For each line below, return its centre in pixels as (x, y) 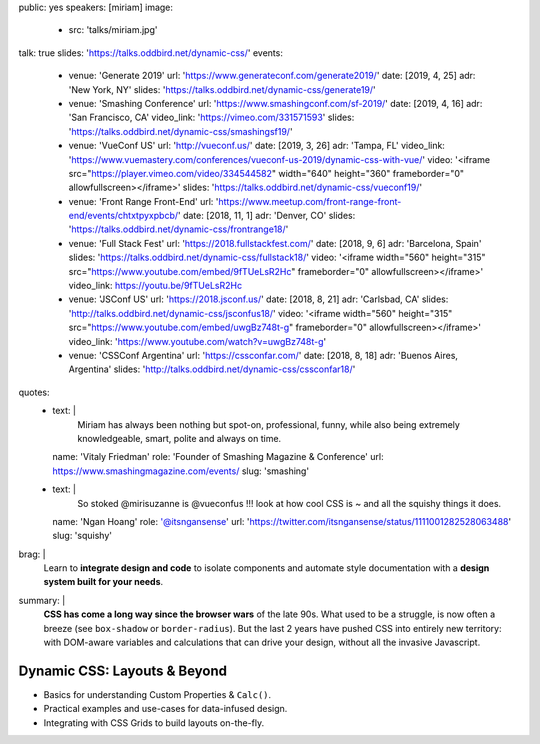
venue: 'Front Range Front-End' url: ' (143, 201)
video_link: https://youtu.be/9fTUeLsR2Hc (155, 286)
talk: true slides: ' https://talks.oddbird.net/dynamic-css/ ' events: (151, 52)
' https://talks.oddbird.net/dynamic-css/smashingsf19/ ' (181, 131)
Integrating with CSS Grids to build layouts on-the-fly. (154, 722)
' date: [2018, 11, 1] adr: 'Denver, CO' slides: (266, 216)
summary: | (42, 600)
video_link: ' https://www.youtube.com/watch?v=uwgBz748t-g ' (197, 341)
